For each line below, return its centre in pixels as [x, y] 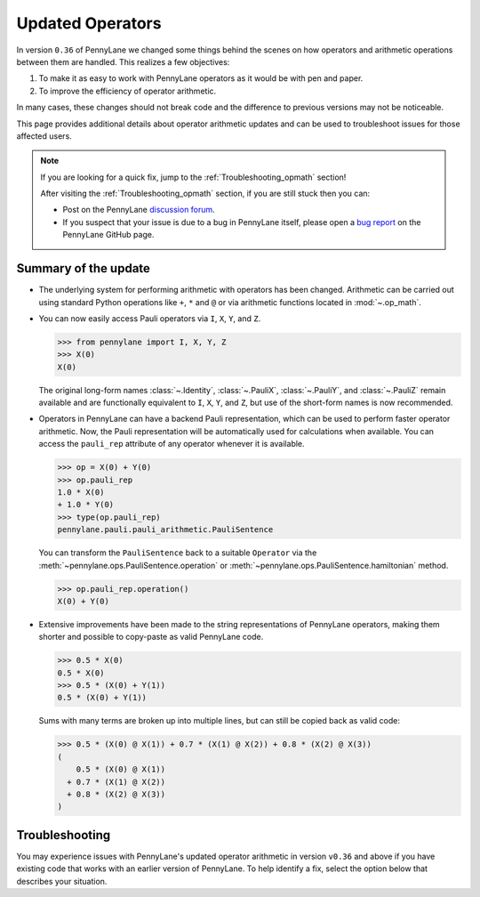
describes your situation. [62, 881]
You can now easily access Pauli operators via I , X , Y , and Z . [150, 318]
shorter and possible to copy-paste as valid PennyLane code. [151, 637]
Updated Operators [89, 23]
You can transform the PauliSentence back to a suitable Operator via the [178, 553]
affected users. [44, 136]
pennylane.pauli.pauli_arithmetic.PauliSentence [165, 530]
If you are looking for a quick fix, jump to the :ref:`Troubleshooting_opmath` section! [193, 177]
